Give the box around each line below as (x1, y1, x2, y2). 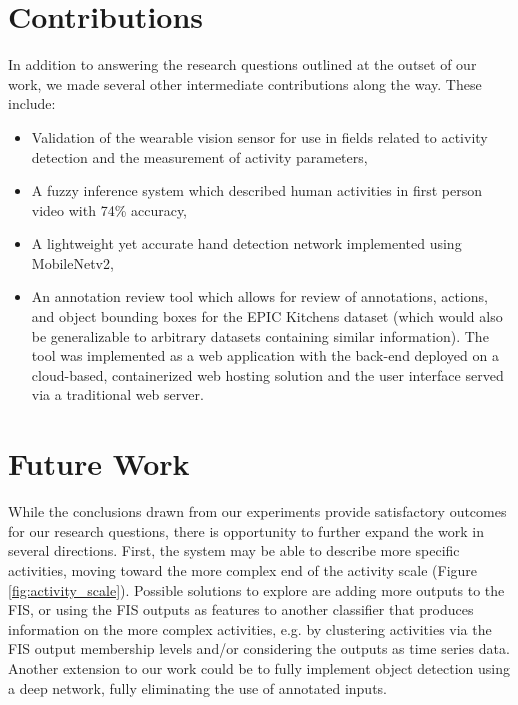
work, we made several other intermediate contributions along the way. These (8, 73, 482, 94)
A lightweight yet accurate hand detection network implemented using (31, 233, 462, 254)
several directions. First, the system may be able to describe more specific (8, 540, 460, 561)
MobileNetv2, (31, 252, 114, 273)
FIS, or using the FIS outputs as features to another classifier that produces (8, 599, 474, 620)
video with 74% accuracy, (31, 199, 188, 220)
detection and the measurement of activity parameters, (31, 146, 368, 167)
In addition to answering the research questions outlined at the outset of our (8, 54, 477, 75)
